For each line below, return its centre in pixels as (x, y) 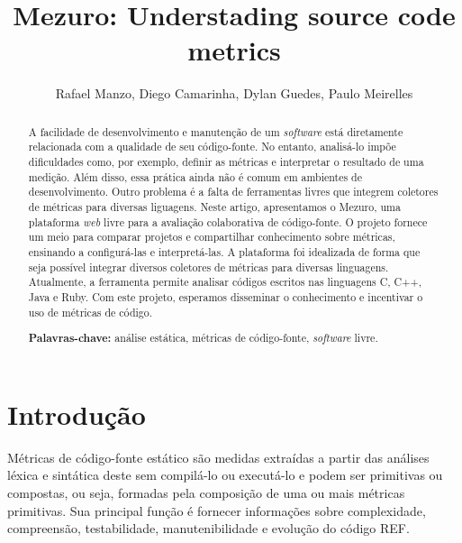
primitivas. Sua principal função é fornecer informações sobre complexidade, (217, 510)
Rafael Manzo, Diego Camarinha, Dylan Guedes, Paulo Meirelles (234, 93)
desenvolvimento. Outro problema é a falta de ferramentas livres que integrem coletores (233, 192)
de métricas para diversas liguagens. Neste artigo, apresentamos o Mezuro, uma (214, 206)
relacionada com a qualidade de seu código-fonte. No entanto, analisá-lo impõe (212, 147)
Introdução (77, 414)
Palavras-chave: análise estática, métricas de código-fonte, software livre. (203, 338)
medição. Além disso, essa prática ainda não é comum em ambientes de (195, 176)
